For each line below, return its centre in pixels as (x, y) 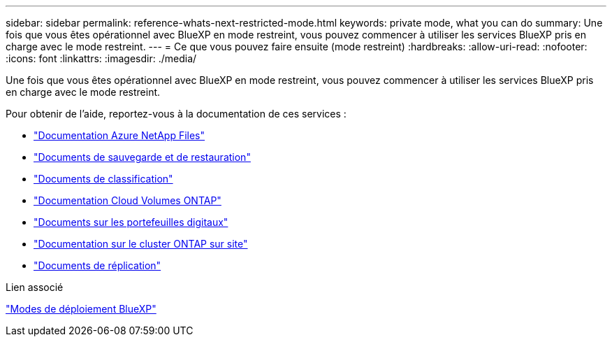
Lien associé (35, 287)
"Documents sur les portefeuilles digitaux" (131, 222)
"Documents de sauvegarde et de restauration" (142, 157)
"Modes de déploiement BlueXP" (81, 309)
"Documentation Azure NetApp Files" (119, 135)
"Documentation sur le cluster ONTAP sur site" (141, 244)
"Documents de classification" (103, 179)
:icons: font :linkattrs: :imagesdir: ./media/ (101, 58)
